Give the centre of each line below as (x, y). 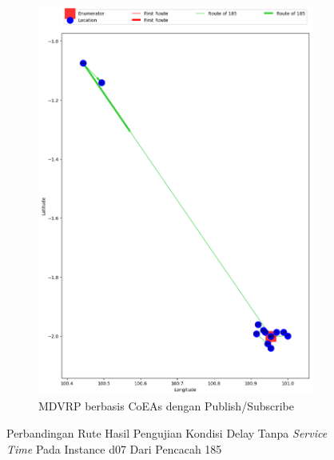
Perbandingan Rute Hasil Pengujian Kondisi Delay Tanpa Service (167, 433)
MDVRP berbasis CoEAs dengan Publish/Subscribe (166, 406)
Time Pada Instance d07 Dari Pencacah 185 (114, 448)
